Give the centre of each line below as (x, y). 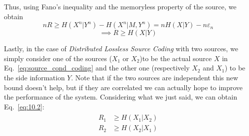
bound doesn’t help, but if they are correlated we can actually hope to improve (124, 87)
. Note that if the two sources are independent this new (155, 77)
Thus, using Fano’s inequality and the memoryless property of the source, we (120, 6)
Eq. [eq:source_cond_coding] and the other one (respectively (97, 68)
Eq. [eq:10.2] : (24, 106)
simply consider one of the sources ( (58, 58)
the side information (35, 77)
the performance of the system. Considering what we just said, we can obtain (121, 97)
